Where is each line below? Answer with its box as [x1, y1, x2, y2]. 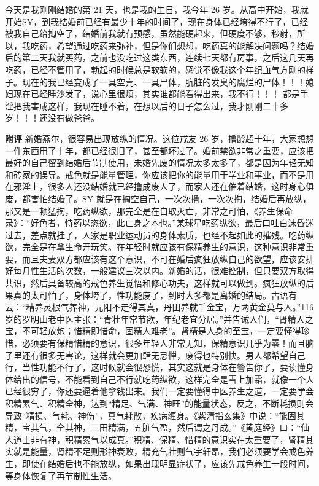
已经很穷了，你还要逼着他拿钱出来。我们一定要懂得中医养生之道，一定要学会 [5, 385, 314, 398]
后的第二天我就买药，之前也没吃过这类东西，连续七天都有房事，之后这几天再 [5, 51, 314, 64]
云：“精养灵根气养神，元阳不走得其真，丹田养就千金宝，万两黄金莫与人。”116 [5, 300, 314, 313]
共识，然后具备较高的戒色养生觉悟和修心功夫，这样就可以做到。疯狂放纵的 [5, 276, 306, 289]
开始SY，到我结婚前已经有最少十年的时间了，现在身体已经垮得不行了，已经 [5, 15, 309, 28]
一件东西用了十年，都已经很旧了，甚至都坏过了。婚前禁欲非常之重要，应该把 [5, 144, 314, 157]
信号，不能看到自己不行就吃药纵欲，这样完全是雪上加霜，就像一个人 [39, 372, 314, 385]
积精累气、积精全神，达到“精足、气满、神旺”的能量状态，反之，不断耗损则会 [5, 397, 314, 409]
